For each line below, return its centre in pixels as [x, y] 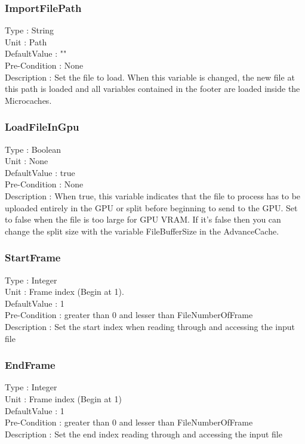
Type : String [30, 30]
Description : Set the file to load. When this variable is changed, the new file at [150, 77]
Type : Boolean [33, 149]
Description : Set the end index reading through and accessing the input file [144, 434]
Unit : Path [26, 41]
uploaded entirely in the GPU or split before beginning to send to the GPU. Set [151, 207]
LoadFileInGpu [42, 127]
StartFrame [33, 258]
